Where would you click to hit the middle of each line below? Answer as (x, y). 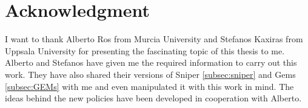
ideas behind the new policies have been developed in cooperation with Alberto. (153, 98)
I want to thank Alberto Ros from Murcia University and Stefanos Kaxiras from (154, 39)
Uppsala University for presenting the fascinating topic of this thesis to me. (145, 50)
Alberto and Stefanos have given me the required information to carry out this (151, 62)
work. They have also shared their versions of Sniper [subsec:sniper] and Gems (150, 74)
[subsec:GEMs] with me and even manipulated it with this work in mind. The (149, 86)
